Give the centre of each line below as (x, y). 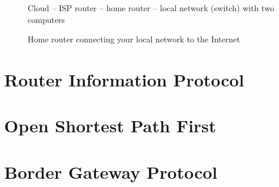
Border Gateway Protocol (111, 171)
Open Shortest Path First (110, 126)
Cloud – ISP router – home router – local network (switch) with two (151, 8)
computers (46, 19)
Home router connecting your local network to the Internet (134, 39)
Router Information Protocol (124, 79)
